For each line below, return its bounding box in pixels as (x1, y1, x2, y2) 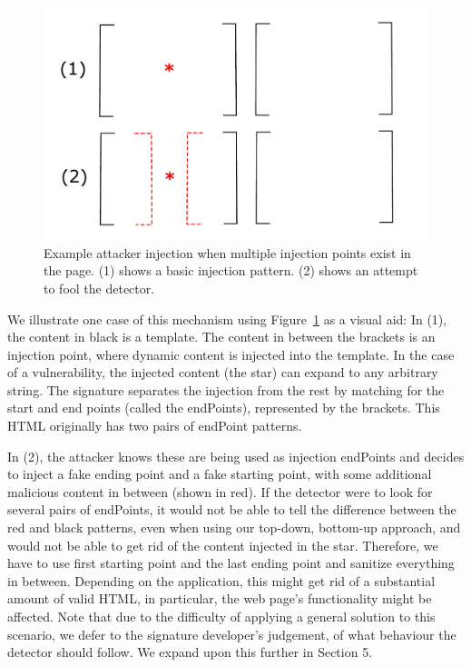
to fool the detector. (44, 278, 155, 297)
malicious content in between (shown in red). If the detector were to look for (7, 482, 433, 501)
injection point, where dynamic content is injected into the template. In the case (7, 344, 455, 363)
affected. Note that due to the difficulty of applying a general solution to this (7, 607, 436, 626)
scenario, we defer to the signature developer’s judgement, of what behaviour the (7, 624, 456, 643)
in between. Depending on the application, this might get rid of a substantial (7, 571, 436, 590)
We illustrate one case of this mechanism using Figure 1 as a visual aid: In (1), (7, 309, 447, 328)
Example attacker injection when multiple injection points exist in (44, 243, 411, 262)
